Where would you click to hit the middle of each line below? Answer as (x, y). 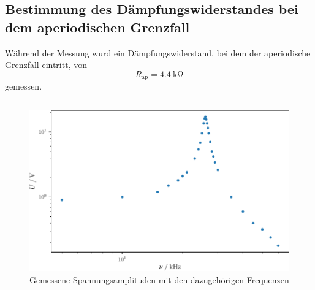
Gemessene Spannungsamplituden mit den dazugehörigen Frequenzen (159, 279)
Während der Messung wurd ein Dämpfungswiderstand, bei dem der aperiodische (158, 52)
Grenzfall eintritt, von (46, 65)
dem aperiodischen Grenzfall (97, 27)
